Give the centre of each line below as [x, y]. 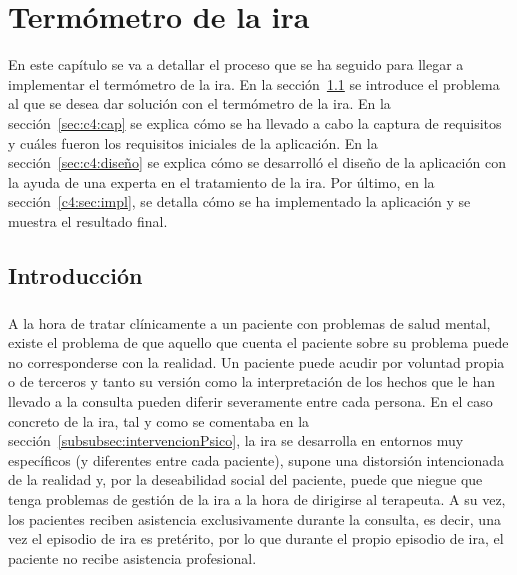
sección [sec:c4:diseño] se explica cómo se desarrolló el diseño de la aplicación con [257, 162]
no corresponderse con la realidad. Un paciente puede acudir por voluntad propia [256, 361]
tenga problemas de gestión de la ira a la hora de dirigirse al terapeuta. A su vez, [257, 498]
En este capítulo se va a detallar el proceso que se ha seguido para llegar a [236, 64]
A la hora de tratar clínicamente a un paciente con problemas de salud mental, [249, 322]
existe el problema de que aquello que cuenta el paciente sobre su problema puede [258, 342]
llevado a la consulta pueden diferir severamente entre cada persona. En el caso [250, 401]
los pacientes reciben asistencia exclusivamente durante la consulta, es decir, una [254, 518]
